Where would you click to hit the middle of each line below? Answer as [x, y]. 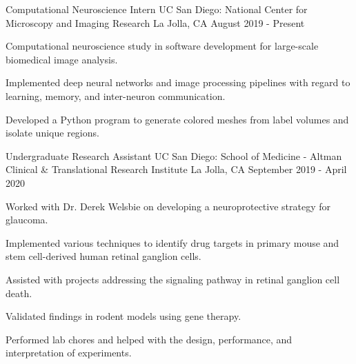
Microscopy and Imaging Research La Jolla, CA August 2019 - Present [155, 22]
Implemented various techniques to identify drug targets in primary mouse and [172, 242]
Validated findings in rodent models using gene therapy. [123, 316]
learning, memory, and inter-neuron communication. [116, 95]
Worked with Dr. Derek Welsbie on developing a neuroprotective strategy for [168, 206]
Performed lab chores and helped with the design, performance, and [149, 339]
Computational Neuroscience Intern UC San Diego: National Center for [157, 9]
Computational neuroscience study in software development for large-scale [162, 46]
